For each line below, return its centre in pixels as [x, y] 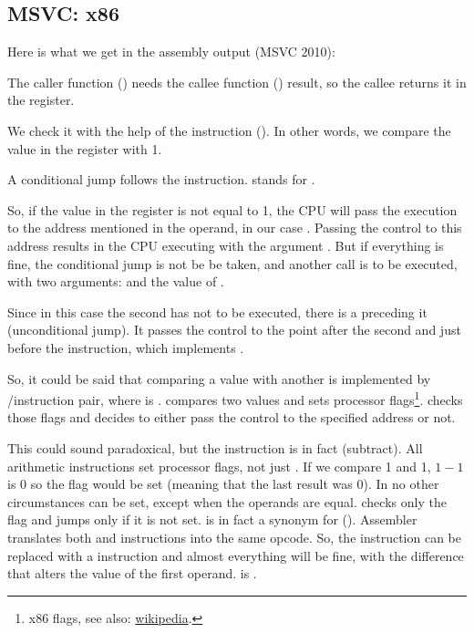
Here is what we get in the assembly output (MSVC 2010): [171, 52]
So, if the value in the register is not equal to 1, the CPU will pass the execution [232, 209]
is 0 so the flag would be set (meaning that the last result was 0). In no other [223, 484]
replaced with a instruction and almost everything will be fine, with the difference [236, 555]
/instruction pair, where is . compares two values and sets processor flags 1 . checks [235, 398]
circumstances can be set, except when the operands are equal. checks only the [227, 501]
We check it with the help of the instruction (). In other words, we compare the [229, 130]
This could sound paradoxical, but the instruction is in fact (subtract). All [215, 447]
